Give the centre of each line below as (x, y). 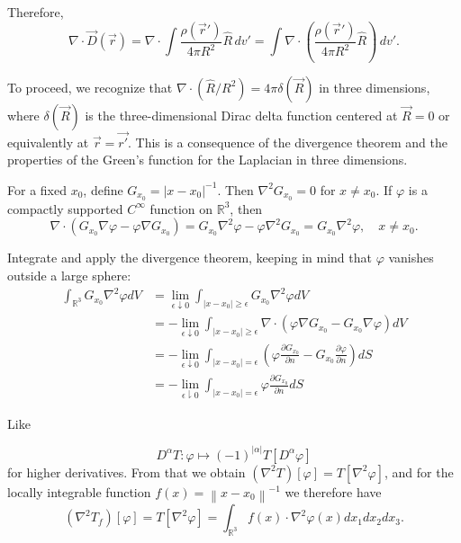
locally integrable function (79, 491)
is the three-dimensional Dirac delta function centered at (241, 115)
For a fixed (37, 189)
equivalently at (48, 142)
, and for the (419, 472)
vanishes (411, 258)
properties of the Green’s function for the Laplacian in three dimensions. (208, 160)
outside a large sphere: (69, 275)
